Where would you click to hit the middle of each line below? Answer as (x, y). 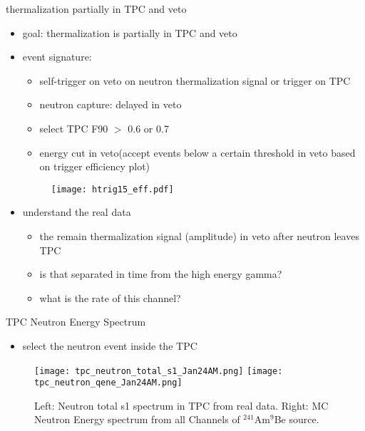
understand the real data (77, 212)
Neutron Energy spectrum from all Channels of (137, 419)
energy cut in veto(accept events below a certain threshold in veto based (197, 152)
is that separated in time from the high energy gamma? (161, 274)
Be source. (297, 419)
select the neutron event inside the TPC (110, 345)
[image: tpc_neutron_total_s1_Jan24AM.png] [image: (159, 371)
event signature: (57, 57)
